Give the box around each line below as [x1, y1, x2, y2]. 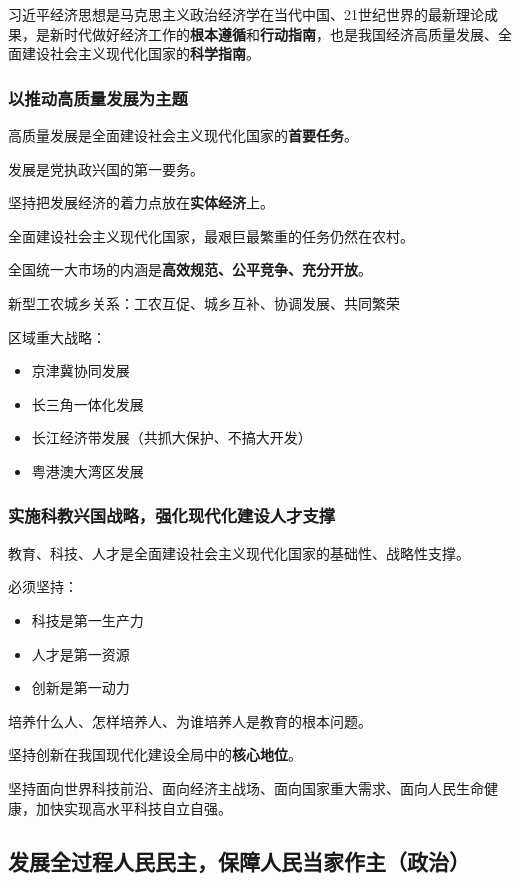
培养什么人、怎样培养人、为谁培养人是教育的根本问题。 [8, 710, 372, 731]
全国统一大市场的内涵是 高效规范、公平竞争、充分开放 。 [8, 259, 372, 280]
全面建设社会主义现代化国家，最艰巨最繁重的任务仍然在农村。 [8, 225, 414, 246]
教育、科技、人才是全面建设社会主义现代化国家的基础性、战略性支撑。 [8, 542, 470, 563]
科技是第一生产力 [31, 609, 144, 630]
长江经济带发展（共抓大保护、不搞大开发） [31, 427, 312, 448]
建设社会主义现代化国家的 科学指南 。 [21, 43, 260, 64]
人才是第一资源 [31, 643, 130, 664]
